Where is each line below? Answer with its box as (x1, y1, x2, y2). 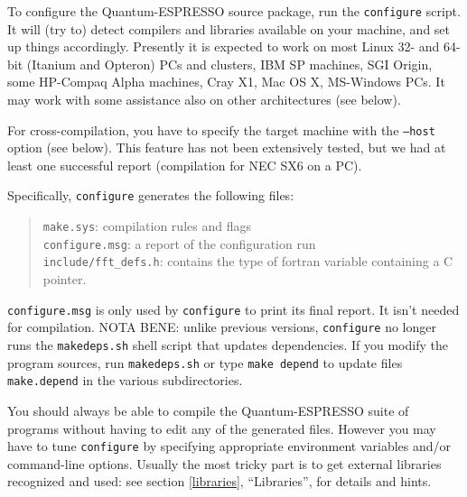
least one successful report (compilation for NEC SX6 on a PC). (7, 155, 362, 174)
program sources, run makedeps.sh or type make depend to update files (7, 353, 403, 372)
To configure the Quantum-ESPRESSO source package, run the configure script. (7, 2, 461, 20)
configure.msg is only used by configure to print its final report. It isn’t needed (7, 299, 460, 318)
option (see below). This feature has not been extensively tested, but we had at (7, 138, 446, 157)
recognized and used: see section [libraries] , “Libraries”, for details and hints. (7, 472, 432, 491)
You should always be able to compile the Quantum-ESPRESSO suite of (7, 400, 409, 419)
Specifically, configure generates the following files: (7, 186, 294, 205)
